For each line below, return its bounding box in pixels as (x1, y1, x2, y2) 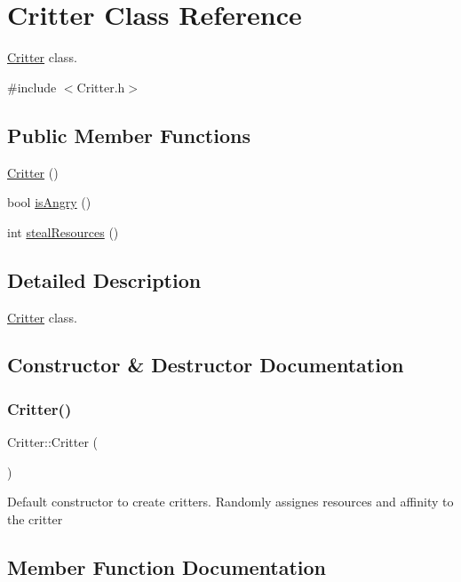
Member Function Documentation (7, 553, 327, 580)
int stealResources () (7, 222, 119, 241)
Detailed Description (7, 266, 202, 293)
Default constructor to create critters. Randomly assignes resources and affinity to (7, 492, 454, 511)
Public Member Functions (7, 121, 250, 148)
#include (7, 77, 57, 96)
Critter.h (76, 77, 125, 96)
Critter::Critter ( (7, 433, 99, 451)
